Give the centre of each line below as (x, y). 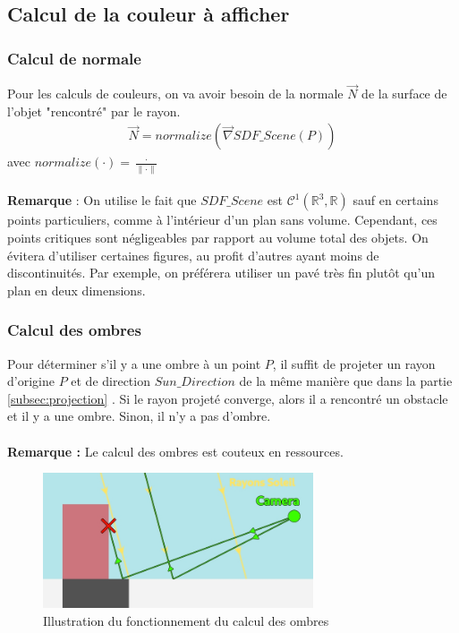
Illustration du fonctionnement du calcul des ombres (186, 620)
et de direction (110, 381)
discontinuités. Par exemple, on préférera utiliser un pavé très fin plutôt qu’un (221, 273)
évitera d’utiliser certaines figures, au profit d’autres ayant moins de (193, 255)
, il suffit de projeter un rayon (354, 363)
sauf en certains (395, 200)
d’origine (31, 381)
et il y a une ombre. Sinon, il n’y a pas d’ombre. (139, 416)
